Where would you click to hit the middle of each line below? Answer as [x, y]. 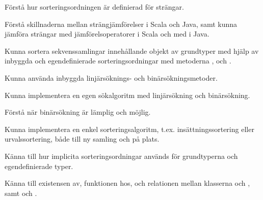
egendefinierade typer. [39, 166]
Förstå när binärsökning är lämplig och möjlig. [78, 112]
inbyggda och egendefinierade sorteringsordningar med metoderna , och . [118, 61]
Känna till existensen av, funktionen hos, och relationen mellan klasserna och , [127, 183]
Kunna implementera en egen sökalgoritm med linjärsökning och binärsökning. [127, 95]
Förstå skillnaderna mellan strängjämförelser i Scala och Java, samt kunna [121, 24]
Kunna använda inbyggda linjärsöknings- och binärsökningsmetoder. [111, 77]
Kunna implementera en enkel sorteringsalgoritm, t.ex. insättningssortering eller [129, 129]
